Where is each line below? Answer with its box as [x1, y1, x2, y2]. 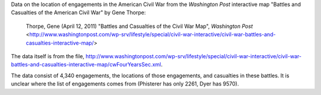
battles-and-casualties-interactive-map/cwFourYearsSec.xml [11, 61, 162, 68]
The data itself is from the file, [11, 52, 84, 59]
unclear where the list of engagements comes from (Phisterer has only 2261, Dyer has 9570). [11, 80, 239, 87]
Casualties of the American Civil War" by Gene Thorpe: [11, 9, 146, 16]
